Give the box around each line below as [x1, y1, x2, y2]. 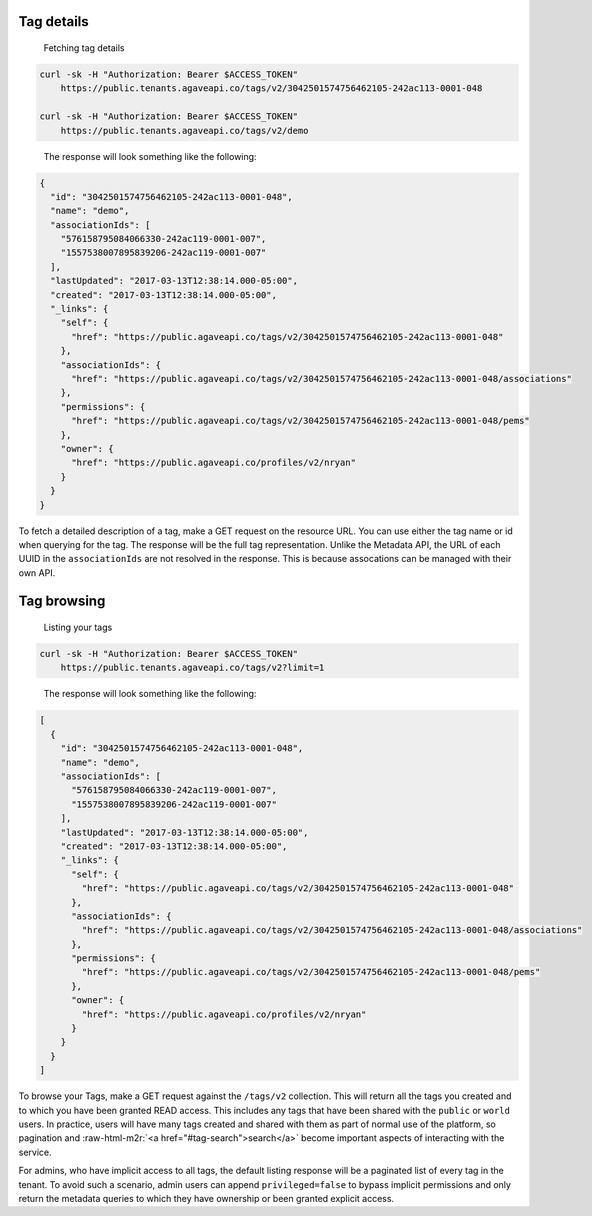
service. [18, 1146, 52, 1158]
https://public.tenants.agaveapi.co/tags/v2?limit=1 [60, 662, 325, 674]
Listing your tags [43, 621, 113, 634]
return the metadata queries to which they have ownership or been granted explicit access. [18, 1192, 395, 1204]
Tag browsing [18, 593, 106, 610]
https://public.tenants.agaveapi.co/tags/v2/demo [60, 125, 309, 136]
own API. [18, 566, 56, 579]
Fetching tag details [43, 42, 125, 54]
